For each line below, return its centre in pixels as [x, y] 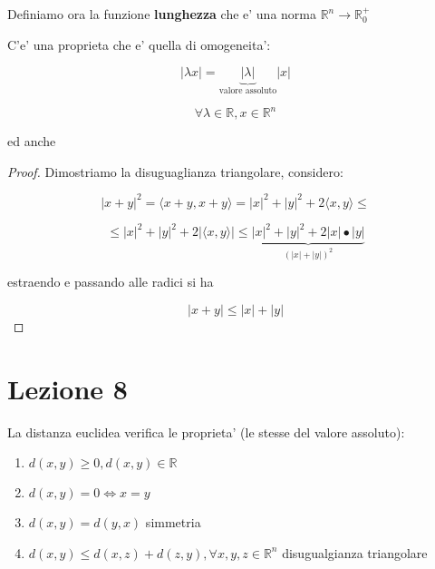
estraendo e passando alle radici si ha [111, 282]
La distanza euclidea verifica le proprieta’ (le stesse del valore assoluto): [206, 432]
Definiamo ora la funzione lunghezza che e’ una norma [162, 14]
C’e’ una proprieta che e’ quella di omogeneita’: [139, 44]
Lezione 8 [68, 388]
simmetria [173, 522]
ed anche [32, 141]
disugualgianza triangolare [355, 552]
